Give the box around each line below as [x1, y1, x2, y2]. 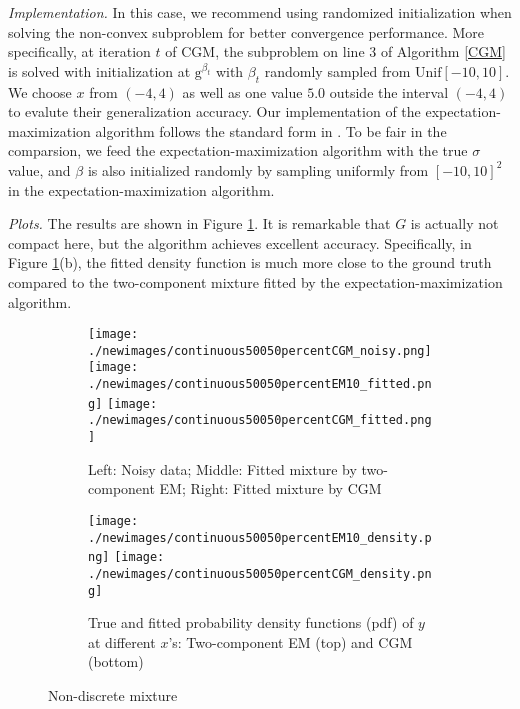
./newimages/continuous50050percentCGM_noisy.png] [88, 343, 432, 358]
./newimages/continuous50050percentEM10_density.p [88, 530, 432, 545]
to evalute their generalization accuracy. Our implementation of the [8, 101, 421, 122]
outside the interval [329, 81, 449, 102]
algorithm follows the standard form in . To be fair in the [95, 120, 447, 141]
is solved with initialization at [8, 60, 191, 81]
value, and [8, 159, 71, 180]
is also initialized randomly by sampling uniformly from [87, 159, 429, 180]
